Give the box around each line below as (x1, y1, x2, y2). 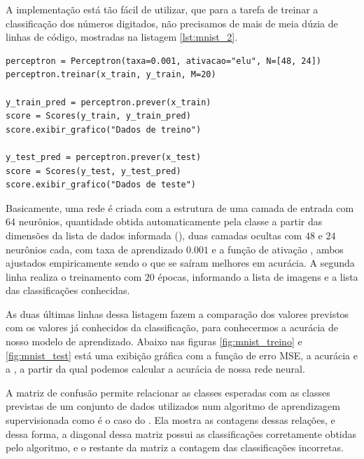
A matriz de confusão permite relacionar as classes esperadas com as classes (6, 385, 330, 399)
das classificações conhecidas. (6, 283, 130, 298)
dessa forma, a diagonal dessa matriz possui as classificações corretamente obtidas (6, 426, 357, 441)
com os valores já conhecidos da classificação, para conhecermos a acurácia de (6, 320, 338, 335)
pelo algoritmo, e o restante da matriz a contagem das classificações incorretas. (6, 440, 344, 455)
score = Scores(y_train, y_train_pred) (6, 111, 191, 121)
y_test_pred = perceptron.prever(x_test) (6, 152, 202, 162)
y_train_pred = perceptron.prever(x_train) (6, 97, 211, 107)
